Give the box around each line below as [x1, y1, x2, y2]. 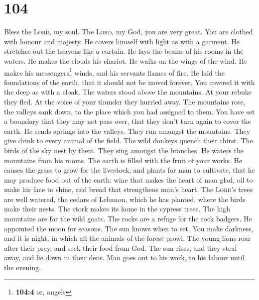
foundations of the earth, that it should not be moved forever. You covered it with [4, 77, 255, 87]
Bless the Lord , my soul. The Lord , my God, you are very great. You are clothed [4, 26, 253, 37]
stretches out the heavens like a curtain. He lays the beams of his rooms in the [4, 46, 244, 56]
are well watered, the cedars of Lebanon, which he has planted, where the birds [4, 194, 246, 204]
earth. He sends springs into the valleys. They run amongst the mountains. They [4, 125, 251, 136]
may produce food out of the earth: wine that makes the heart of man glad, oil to [4, 174, 253, 185]
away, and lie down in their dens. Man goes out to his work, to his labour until [4, 252, 245, 263]
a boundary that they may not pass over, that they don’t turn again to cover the [4, 116, 251, 126]
